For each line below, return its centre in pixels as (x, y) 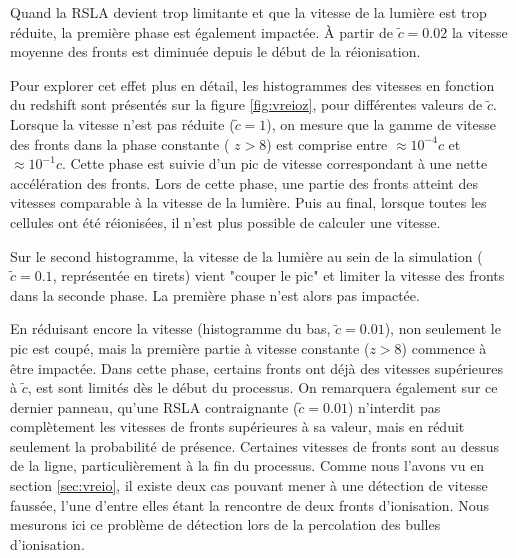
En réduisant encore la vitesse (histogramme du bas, (170, 328)
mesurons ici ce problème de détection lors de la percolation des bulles (225, 524)
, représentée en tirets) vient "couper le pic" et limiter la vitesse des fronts (278, 275)
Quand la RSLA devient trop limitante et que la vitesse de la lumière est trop (248, 12)
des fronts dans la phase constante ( (120, 143)
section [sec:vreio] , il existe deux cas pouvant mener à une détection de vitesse (249, 485)
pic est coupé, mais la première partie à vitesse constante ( (190, 347)
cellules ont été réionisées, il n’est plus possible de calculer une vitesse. (225, 221)
